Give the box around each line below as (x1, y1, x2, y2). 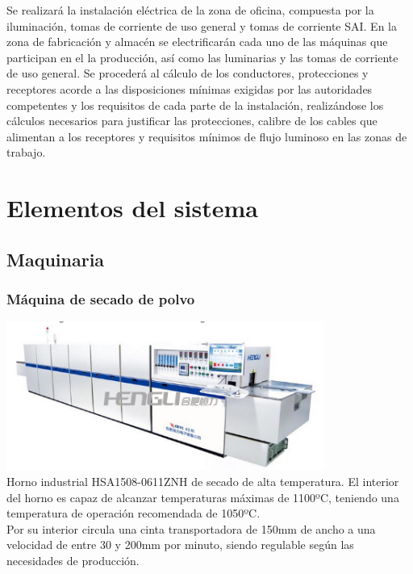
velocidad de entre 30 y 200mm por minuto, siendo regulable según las (6, 536, 354, 553)
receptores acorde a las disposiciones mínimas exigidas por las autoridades (6, 80, 373, 97)
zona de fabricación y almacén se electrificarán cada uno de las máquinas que (6, 33, 388, 50)
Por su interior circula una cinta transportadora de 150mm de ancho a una (6, 520, 376, 537)
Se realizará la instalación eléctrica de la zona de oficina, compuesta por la (6, 2, 374, 18)
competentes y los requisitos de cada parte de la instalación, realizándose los (6, 96, 384, 113)
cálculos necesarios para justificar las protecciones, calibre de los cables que (6, 112, 378, 129)
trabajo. (6, 144, 46, 161)
